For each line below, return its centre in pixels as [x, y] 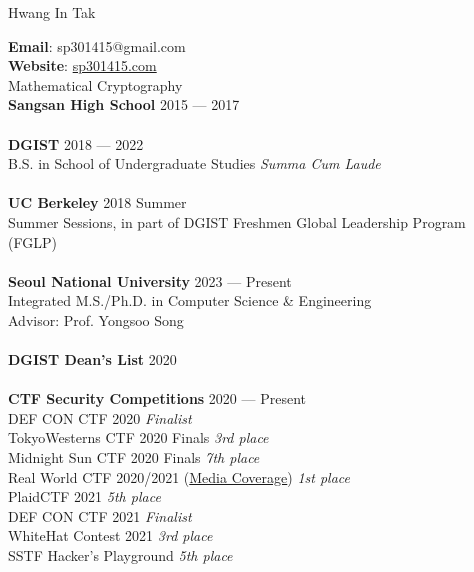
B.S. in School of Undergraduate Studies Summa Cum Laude [194, 163]
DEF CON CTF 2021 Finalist [100, 515]
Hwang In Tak [52, 12]
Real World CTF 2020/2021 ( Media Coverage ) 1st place [179, 476]
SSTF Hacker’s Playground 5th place [120, 555]
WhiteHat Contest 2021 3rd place [110, 535]
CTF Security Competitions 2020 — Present [157, 398]
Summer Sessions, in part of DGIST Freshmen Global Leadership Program [237, 221]
